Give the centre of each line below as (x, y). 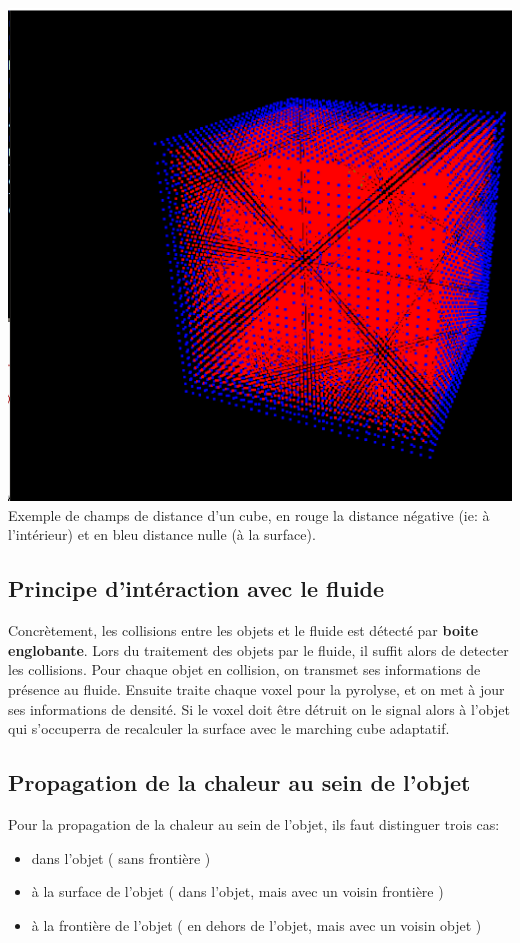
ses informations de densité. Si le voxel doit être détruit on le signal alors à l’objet (259, 708)
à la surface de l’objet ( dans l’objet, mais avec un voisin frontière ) (237, 891)
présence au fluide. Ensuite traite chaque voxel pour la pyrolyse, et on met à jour (256, 688)
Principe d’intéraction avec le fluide (196, 588)
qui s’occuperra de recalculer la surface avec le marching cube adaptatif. (229, 728)
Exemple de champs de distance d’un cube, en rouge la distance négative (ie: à (249, 514)
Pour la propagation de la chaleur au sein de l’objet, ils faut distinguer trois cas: (254, 823)
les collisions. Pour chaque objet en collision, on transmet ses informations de (244, 669)
